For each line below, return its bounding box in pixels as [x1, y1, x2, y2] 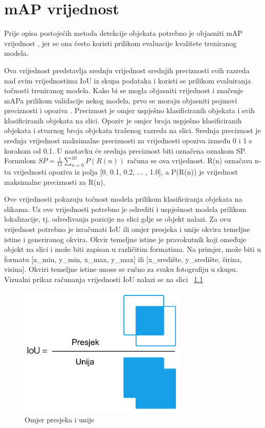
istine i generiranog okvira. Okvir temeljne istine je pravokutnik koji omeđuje [4, 233, 247, 244]
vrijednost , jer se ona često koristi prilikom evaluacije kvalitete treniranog [4, 37, 237, 48]
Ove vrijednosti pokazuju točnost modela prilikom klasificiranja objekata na [4, 194, 242, 204]
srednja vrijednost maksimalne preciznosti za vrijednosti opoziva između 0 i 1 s [4, 135, 252, 146]
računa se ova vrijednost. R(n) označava [127, 155, 253, 166]
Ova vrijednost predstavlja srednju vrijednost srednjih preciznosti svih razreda [4, 65, 250, 75]
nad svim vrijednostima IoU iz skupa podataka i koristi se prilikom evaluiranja [4, 75, 251, 85]
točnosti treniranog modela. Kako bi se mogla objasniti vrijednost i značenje [4, 85, 244, 96]
